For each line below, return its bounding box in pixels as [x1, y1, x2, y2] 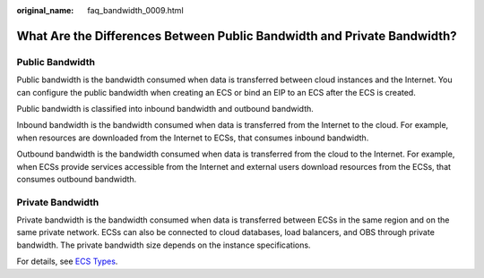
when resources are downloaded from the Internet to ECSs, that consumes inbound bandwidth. [16, 132, 369, 143]
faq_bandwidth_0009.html [87, 5, 184, 15]
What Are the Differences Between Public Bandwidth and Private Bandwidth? [16, 28, 457, 44]
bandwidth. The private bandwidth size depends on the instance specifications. [16, 240, 311, 250]
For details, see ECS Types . [16, 256, 118, 267]
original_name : [16, 5, 74, 15]
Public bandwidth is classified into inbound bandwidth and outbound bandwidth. [16, 103, 314, 114]
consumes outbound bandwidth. [16, 173, 137, 184]
